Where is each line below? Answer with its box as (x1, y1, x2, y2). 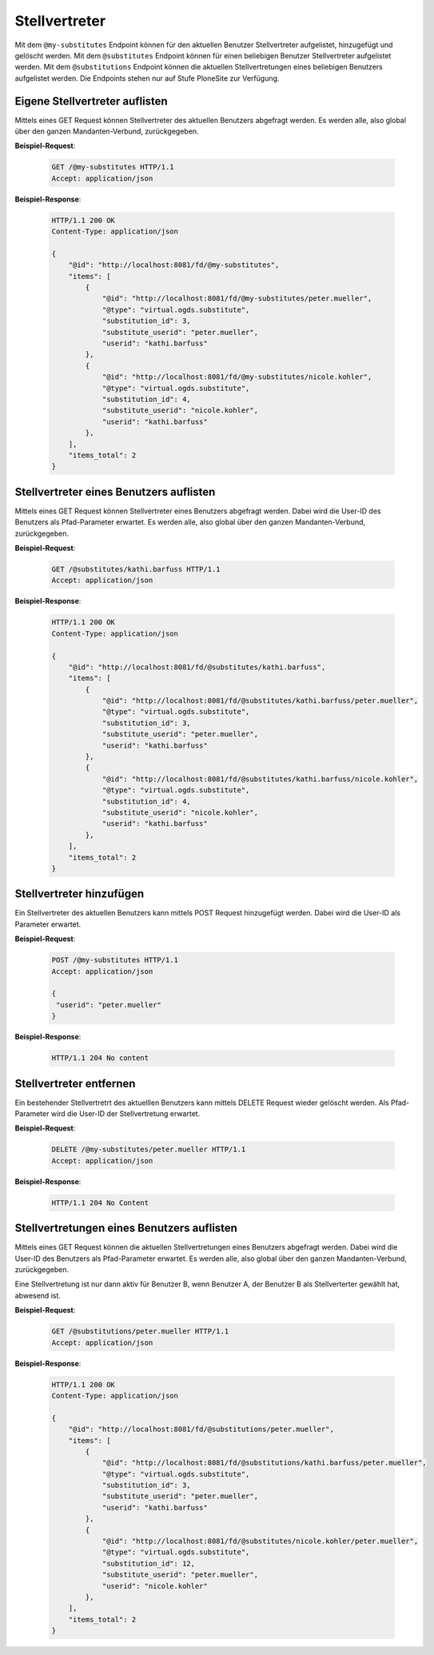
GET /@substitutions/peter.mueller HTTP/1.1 (51, 1327, 229, 1336)
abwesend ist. (14, 1290, 62, 1300)
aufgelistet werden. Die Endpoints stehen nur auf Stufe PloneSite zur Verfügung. (14, 73, 280, 83)
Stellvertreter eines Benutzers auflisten (14, 485, 216, 499)
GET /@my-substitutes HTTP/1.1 (51, 162, 175, 172)
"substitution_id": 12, (102, 1559, 196, 1568)
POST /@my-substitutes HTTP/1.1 (51, 955, 179, 965)
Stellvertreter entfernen (14, 1076, 136, 1091)
